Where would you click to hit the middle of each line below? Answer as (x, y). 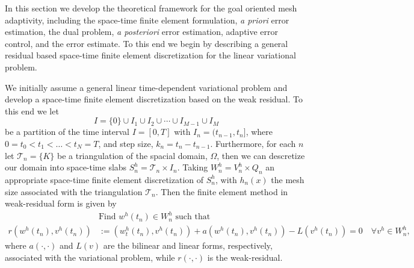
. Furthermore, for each (253, 143)
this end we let (32, 111)
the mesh (288, 179)
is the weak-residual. (245, 257)
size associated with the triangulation (74, 191)
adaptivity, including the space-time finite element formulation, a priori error (147, 20)
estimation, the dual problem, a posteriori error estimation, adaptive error (142, 32)
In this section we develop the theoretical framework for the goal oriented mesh (151, 8)
